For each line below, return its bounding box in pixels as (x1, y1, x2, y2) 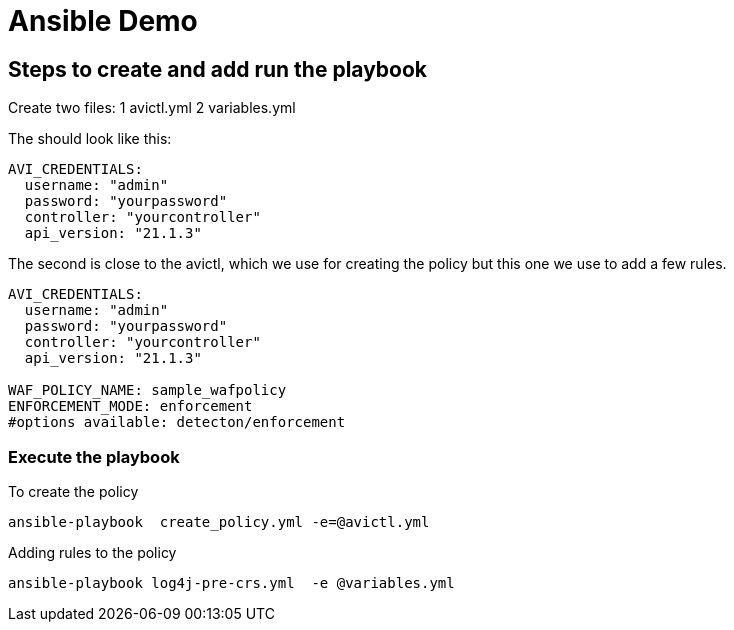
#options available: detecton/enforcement (8, 414, 346, 431)
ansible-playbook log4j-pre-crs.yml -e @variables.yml (8, 574, 455, 591)
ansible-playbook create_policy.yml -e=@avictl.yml (8, 513, 430, 530)
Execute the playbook (8, 446, 180, 467)
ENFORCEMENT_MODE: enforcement (8, 398, 253, 415)
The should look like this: (8, 130, 172, 148)
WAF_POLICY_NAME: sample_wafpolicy (8, 382, 287, 399)
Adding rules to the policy (8, 543, 177, 561)
